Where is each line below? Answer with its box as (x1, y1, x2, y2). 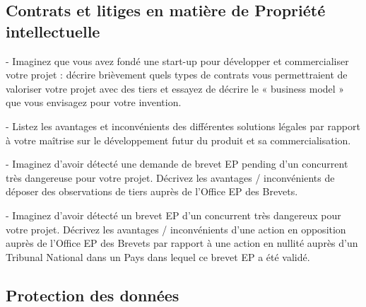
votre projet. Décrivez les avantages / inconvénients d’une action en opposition (6, 221, 346, 236)
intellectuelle (6, 20, 100, 42)
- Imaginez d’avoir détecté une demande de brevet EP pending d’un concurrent (6, 156, 348, 171)
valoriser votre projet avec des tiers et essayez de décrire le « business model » (6, 81, 345, 95)
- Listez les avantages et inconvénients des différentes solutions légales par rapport (6, 118, 360, 133)
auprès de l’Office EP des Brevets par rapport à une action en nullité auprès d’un (6, 236, 358, 250)
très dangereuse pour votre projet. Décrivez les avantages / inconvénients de (6, 170, 335, 185)
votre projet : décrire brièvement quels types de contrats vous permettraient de (6, 67, 348, 82)
